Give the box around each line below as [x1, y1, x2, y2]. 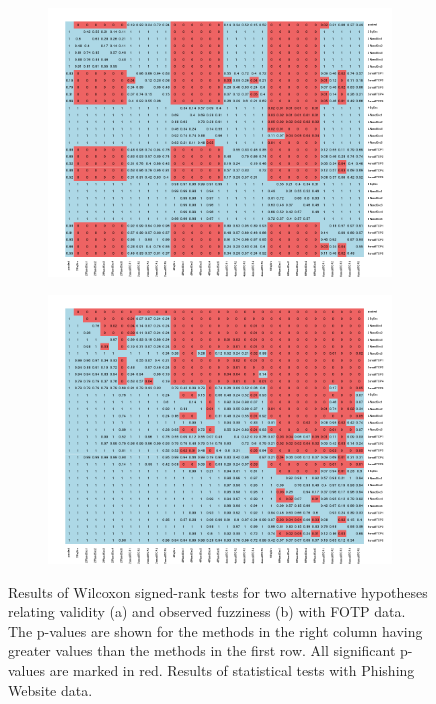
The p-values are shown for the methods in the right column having [8, 620, 423, 641]
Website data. [8, 679, 93, 700]
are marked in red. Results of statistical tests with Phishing [49, 660, 415, 681]
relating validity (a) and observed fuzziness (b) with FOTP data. [8, 601, 406, 622]
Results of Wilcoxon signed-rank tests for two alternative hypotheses [8, 581, 428, 602]
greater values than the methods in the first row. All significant [8, 640, 396, 661]
